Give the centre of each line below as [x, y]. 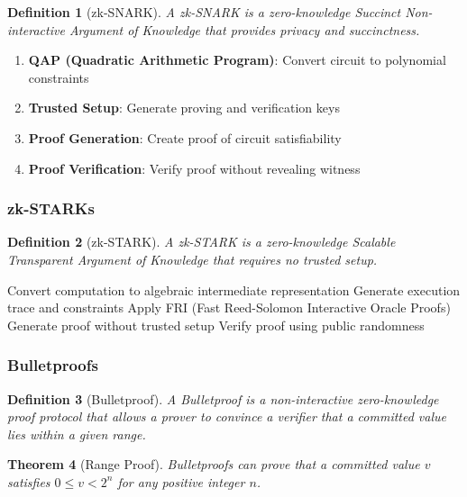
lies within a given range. [77, 434]
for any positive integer [181, 481]
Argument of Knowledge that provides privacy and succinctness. [244, 29]
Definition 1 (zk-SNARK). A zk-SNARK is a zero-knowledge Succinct [204, 12]
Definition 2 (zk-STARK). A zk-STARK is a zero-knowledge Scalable [201, 242]
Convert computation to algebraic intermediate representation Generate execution [234, 289]
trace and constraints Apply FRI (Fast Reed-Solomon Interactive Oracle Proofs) [229, 307]
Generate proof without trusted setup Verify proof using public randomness [216, 325]
